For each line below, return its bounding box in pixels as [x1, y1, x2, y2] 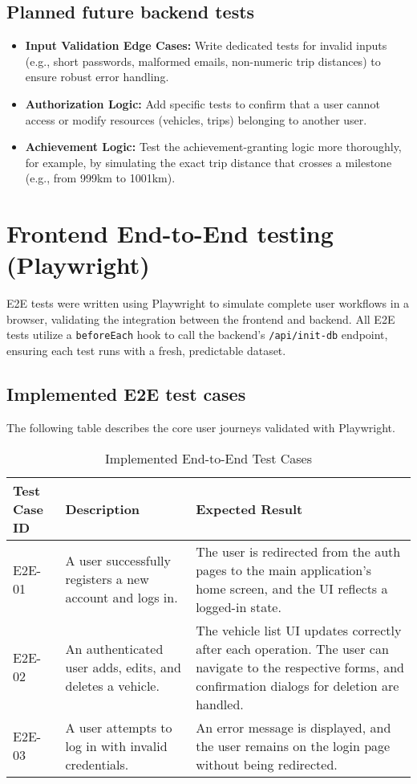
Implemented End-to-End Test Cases [104, 448, 313, 468]
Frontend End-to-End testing [6, 217, 334, 250]
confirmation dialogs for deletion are [196, 676, 399, 695]
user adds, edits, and [65, 657, 181, 676]
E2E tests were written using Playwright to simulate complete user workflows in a [6, 295, 410, 312]
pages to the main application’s [196, 560, 372, 579]
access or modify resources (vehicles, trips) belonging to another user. [25, 111, 367, 128]
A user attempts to [65, 717, 172, 737]
